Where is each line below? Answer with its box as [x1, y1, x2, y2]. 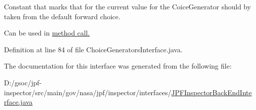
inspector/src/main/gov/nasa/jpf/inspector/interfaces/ [4, 87, 172, 97]
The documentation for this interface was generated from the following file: [4, 61, 232, 71]
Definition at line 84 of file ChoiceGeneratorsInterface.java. [4, 44, 183, 54]
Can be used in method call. [4, 28, 90, 38]
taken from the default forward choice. [4, 11, 121, 21]
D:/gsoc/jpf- [4, 77, 42, 87]
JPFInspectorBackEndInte [171, 87, 252, 97]
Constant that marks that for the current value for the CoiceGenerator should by [4, 1, 251, 11]
